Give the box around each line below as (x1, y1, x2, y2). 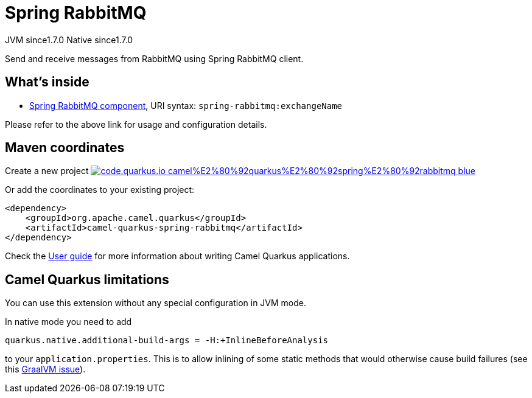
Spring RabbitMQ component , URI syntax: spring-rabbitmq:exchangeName (29, 100, 343, 111)
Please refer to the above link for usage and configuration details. (5, 119, 267, 130)
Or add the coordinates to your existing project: (5, 184, 195, 195)
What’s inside (5, 74, 89, 90)
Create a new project (5, 166, 89, 176)
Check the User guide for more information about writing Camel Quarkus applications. (5, 251, 350, 262)
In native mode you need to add (5, 316, 132, 327)
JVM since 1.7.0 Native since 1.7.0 (5, 34, 133, 45)
